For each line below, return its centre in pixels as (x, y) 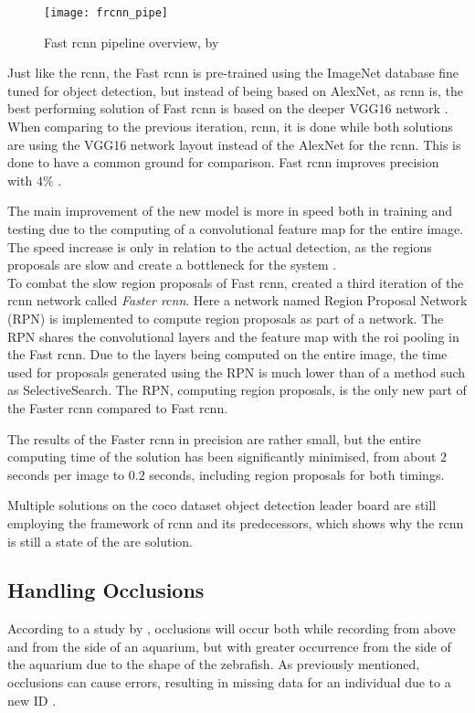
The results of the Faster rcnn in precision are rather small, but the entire (214, 438)
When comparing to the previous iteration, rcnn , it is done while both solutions (230, 127)
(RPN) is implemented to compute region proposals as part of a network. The (226, 318)
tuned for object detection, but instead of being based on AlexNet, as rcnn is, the (235, 90)
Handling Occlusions (106, 590)
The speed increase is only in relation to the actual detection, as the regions (220, 246)
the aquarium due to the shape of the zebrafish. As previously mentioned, (214, 664)
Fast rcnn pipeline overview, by (132, 42)
